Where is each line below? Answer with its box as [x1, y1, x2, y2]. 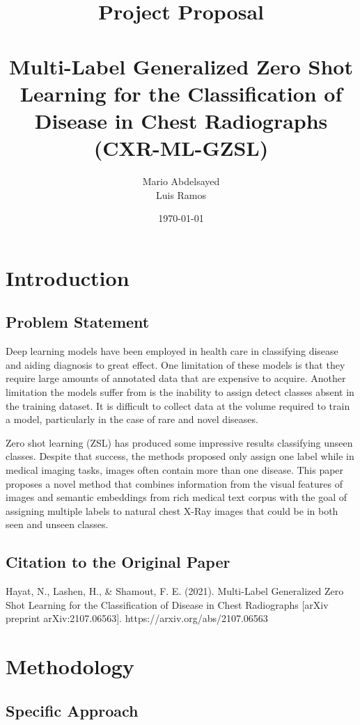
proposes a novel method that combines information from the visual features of [6, 476, 343, 491]
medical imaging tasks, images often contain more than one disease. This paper [6, 462, 344, 477]
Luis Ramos [155, 187, 207, 202]
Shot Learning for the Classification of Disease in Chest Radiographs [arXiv [6, 597, 329, 612]
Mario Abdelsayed [142, 174, 220, 189]
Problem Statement [6, 311, 150, 333]
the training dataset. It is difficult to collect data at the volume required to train [6, 398, 350, 413]
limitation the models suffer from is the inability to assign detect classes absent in [6, 385, 354, 399]
